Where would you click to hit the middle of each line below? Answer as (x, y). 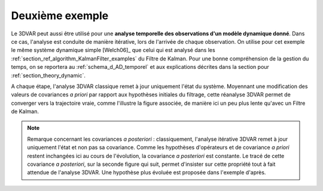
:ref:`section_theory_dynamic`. (48, 75)
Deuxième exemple (60, 16)
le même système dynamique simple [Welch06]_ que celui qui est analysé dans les (113, 50)
